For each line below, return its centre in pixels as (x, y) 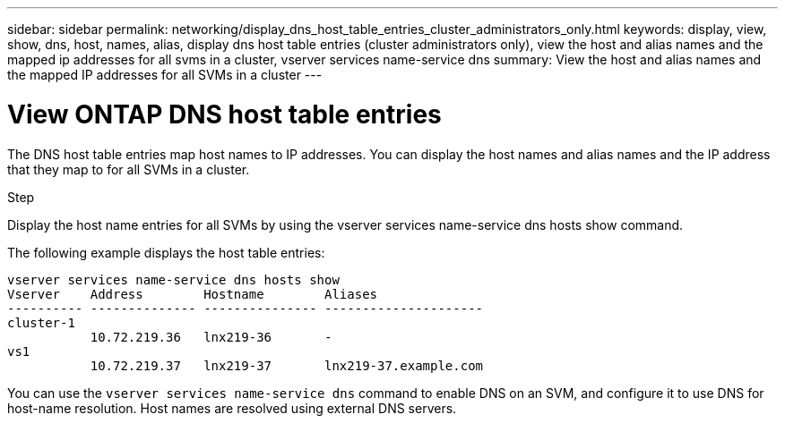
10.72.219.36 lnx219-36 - (211, 337)
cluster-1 (41, 322)
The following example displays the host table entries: (166, 252)
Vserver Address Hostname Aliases (193, 294)
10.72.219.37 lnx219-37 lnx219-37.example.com (287, 365)
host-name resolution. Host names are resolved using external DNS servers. (232, 408)
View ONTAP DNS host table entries (224, 114)
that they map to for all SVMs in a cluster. (129, 169)
